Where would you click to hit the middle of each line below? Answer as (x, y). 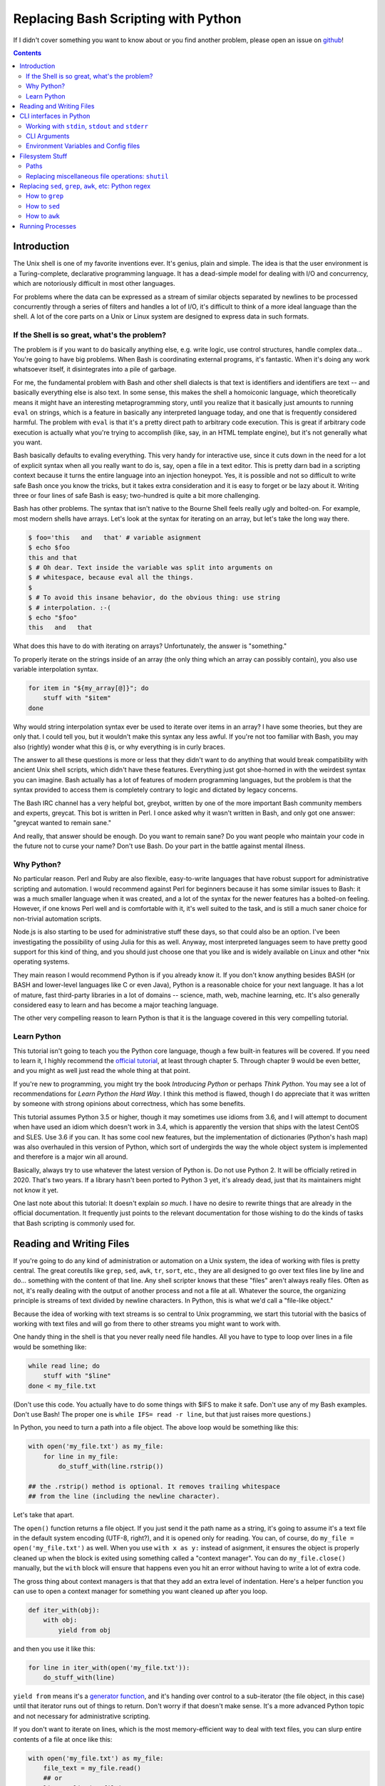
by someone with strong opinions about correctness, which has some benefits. (129, 1104)
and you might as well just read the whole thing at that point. (102, 1071)
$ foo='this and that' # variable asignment (115, 537)
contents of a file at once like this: (63, 1739)
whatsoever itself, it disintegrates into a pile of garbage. (95, 369)
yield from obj (85, 1630)
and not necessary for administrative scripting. (82, 1716)
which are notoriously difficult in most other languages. (94, 284)
